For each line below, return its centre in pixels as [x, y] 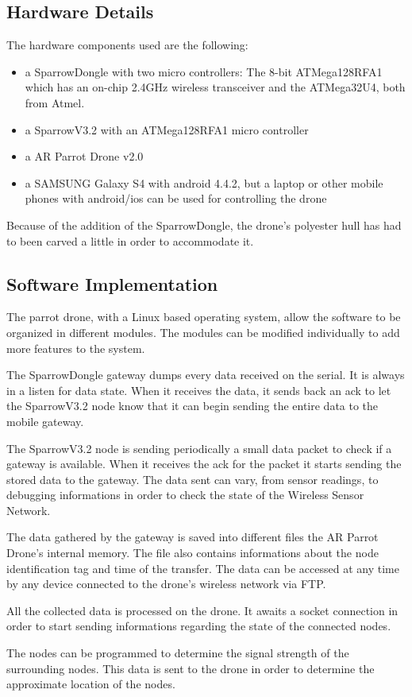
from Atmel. [55, 102]
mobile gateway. [45, 421]
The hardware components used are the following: [127, 45]
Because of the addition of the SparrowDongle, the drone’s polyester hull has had [204, 225]
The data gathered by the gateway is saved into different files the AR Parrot [193, 537]
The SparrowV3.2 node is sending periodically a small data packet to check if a [199, 448]
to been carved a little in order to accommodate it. [130, 240]
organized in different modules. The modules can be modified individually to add [203, 332]
